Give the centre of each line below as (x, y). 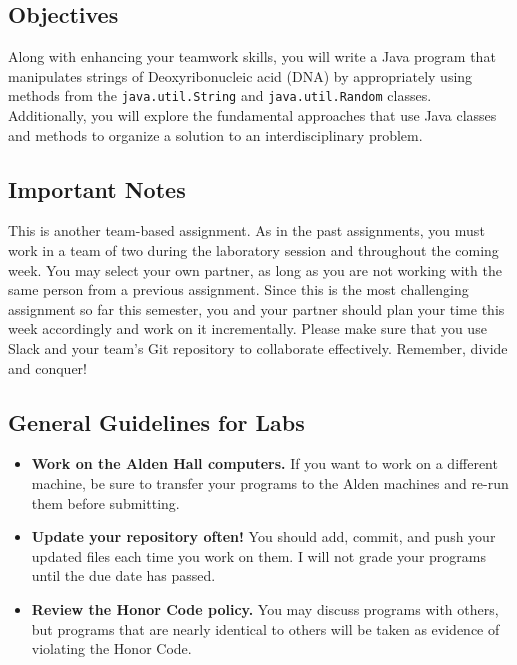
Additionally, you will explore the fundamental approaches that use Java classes (252, 115)
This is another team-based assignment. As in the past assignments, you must (246, 230)
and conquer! (48, 367)
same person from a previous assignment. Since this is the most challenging (238, 289)
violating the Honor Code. (111, 648)
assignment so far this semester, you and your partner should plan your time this (256, 308)
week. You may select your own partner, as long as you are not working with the (255, 269)
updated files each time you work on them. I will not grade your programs (258, 555)
